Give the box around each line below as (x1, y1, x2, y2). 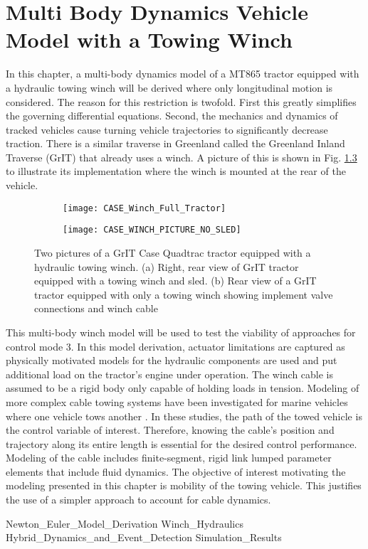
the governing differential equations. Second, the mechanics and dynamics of (6, 108, 338, 123)
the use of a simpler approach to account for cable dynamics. (6, 492, 271, 507)
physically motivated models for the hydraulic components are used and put (6, 353, 337, 368)
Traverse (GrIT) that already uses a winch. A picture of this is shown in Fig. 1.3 (6, 149, 357, 164)
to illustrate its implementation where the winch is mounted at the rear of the (6, 164, 346, 178)
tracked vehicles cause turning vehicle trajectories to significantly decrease (6, 122, 328, 137)
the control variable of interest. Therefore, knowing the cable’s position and (6, 422, 335, 437)
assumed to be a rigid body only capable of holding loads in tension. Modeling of (6, 380, 359, 395)
